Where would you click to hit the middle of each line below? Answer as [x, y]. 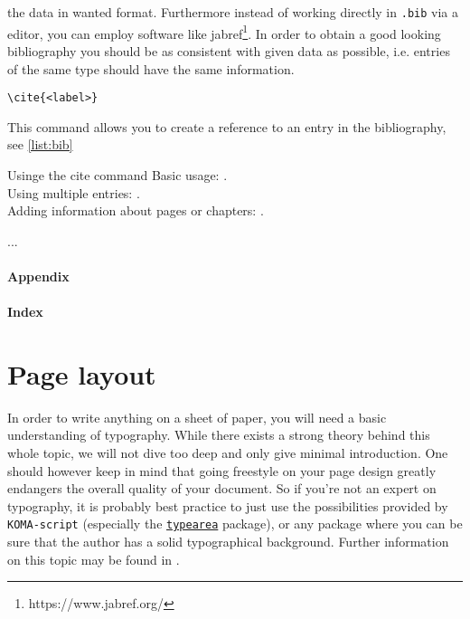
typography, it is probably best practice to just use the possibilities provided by [228, 505]
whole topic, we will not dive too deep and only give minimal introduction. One [228, 452]
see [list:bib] [40, 144]
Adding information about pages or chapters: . [136, 210]
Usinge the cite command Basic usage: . [117, 174]
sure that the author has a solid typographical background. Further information [228, 542]
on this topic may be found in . [94, 559]
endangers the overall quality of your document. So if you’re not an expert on [222, 488]
